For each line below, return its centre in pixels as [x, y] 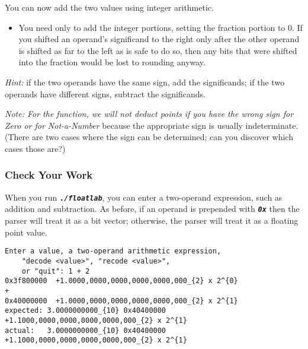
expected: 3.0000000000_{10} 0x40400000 [86, 311]
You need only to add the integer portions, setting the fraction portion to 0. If [161, 27]
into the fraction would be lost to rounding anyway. [112, 62]
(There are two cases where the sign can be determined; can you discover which [149, 137]
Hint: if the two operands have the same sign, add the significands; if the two [145, 82]
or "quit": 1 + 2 [56, 271]
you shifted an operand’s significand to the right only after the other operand [159, 39]
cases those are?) [35, 148]
